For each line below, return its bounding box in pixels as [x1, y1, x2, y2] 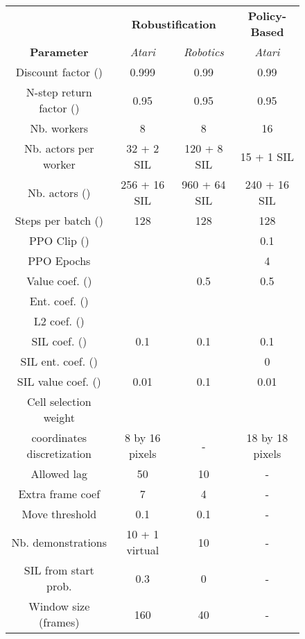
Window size [28, 598, 90, 614]
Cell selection [27, 393, 91, 409]
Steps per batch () [15, 212, 103, 228]
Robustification [131, 15, 216, 32]
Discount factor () [15, 64, 103, 80]
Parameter [30, 44, 89, 60]
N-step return [26, 84, 92, 100]
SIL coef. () [31, 333, 87, 349]
